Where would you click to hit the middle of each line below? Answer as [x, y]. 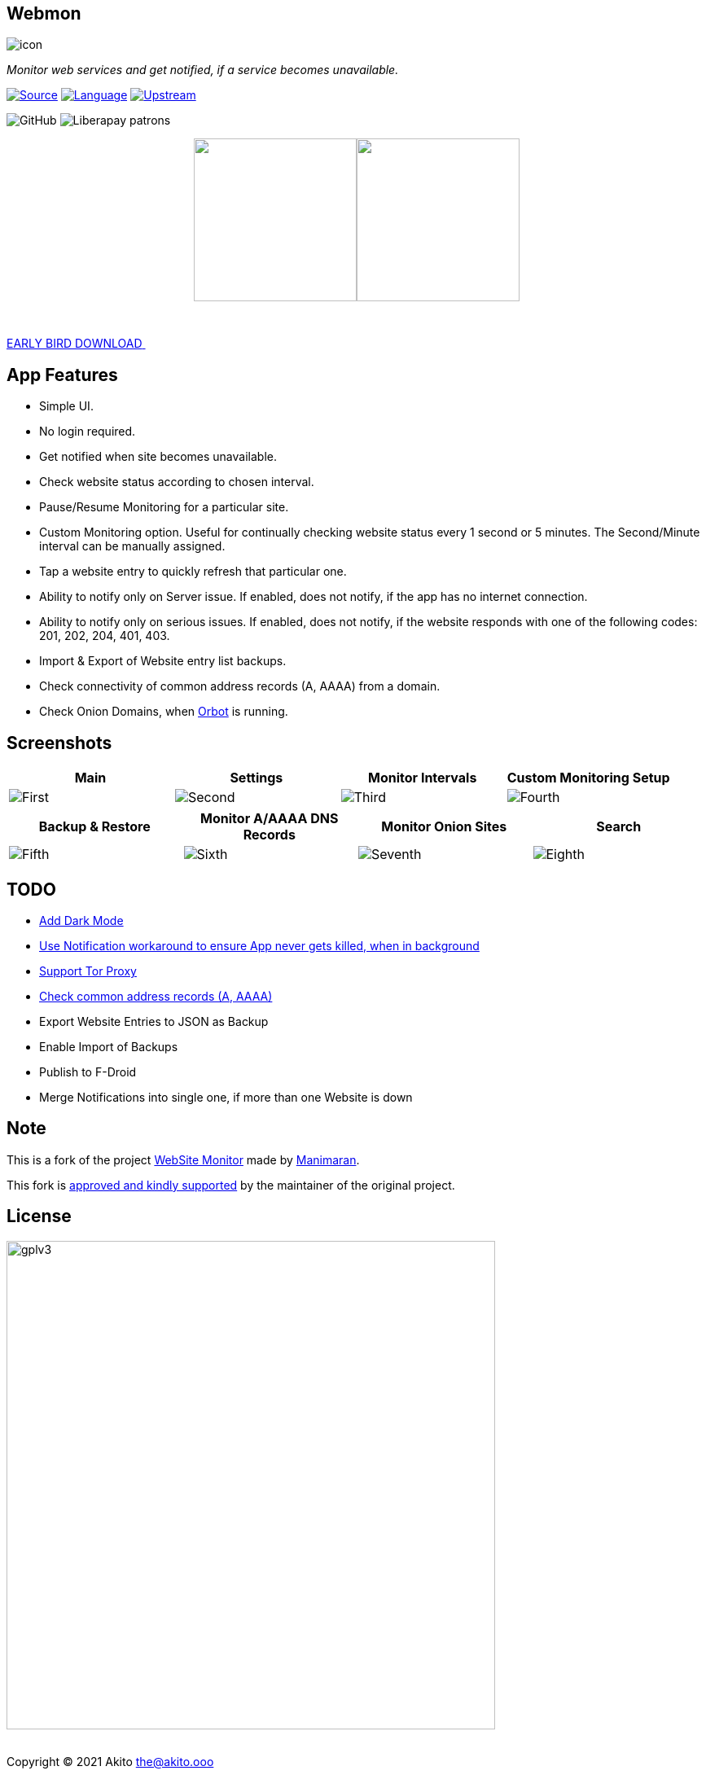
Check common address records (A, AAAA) [156, 996]
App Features [62, 375]
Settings [257, 778]
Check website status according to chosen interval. [177, 482]
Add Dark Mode [81, 920]
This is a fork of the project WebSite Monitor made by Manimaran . [183, 1159]
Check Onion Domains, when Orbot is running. [164, 712]
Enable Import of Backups [109, 1046]
